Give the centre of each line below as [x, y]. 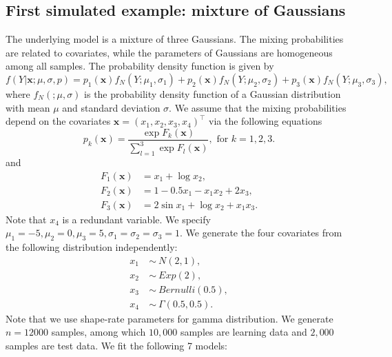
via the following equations [266, 121]
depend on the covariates [58, 121]
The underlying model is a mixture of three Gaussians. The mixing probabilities [175, 39]
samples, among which [99, 332]
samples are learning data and [244, 332]
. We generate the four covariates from [261, 233]
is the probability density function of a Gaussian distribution [213, 93]
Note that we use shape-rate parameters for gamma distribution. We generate [169, 318]
